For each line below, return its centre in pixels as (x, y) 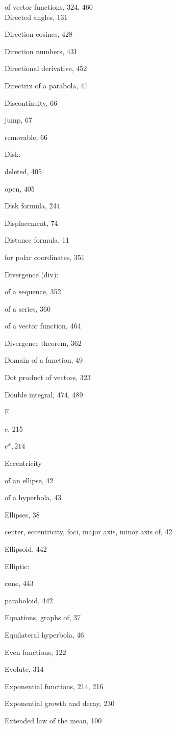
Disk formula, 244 (32, 206)
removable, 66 (26, 137)
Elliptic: (17, 566)
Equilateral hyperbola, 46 (44, 634)
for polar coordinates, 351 (45, 257)
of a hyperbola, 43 (33, 497)
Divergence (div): (32, 274)
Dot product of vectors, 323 (48, 377)
